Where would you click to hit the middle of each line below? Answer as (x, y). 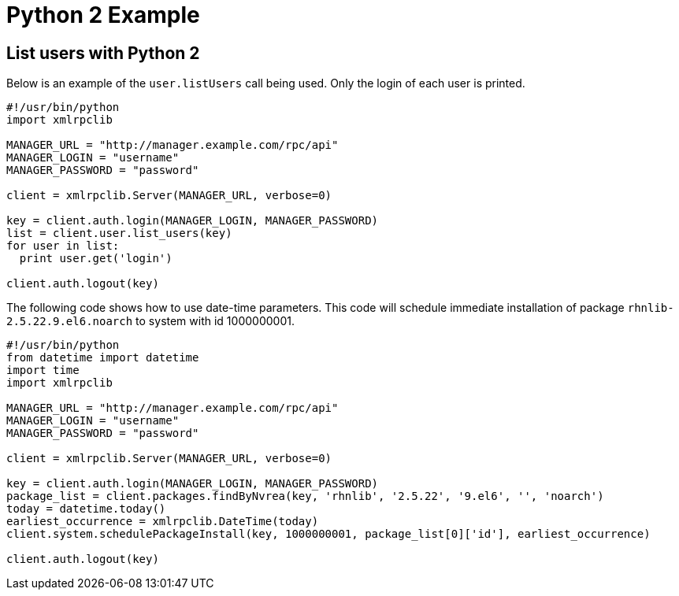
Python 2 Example (103, 15)
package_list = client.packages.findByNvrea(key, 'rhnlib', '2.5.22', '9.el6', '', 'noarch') (305, 496)
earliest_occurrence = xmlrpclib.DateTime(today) (163, 522)
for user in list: (63, 246)
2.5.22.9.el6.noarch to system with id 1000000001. (150, 321)
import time (43, 370)
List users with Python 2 (103, 53)
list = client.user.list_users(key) (119, 233)
